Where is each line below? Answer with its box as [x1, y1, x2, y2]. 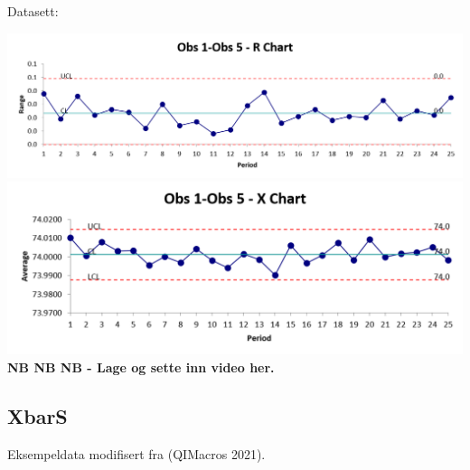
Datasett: [7, 2, 59, 20]
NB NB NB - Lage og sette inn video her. [7, 357, 275, 376]
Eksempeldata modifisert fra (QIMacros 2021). [7, 444, 266, 463]
